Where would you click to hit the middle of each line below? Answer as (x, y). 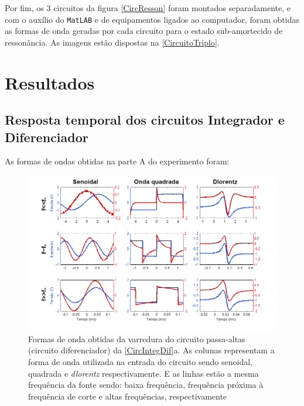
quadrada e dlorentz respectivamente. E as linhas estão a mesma (144, 373)
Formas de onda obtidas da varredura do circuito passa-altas (137, 338)
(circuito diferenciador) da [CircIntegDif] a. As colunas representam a (151, 350)
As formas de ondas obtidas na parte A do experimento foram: (117, 161)
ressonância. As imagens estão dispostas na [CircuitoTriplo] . (112, 42)
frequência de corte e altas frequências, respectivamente (128, 396)
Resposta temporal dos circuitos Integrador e (145, 120)
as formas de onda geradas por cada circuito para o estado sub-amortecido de (144, 31)
